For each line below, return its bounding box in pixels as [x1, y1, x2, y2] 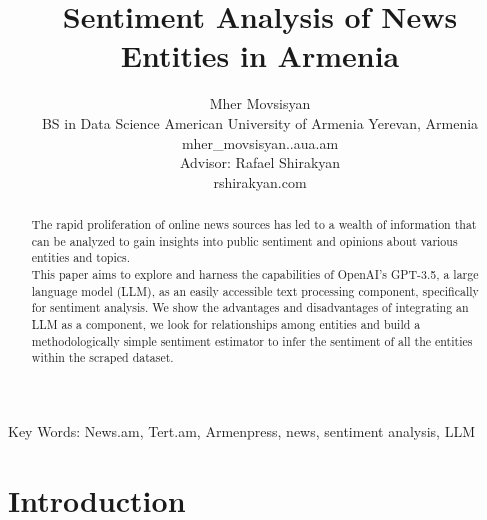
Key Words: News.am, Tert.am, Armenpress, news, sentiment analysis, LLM [8, 420, 476, 441]
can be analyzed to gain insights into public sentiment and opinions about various [31, 232, 458, 249]
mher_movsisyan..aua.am [181, 132, 339, 153]
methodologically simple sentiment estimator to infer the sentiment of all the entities [31, 332, 473, 349]
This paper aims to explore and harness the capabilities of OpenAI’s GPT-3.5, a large [31, 266, 479, 283]
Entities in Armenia [120, 35, 400, 76]
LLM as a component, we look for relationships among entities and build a [31, 316, 421, 333]
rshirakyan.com [213, 171, 307, 192]
